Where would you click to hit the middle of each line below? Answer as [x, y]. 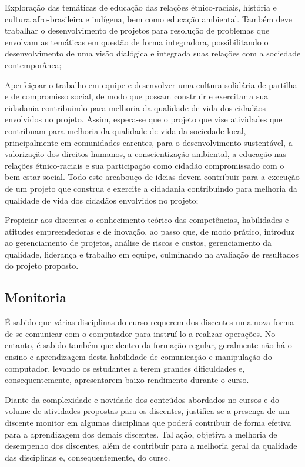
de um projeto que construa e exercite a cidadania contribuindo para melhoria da [151, 188]
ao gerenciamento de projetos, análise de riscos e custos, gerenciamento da [138, 243]
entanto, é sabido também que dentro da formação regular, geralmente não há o [148, 345]
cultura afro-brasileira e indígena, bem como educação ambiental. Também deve [149, 19]
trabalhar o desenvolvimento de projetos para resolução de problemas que [137, 30]
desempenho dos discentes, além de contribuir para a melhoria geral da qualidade [151, 446]
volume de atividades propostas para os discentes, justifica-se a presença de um [147, 411]
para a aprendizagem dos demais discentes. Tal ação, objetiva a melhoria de [141, 434]
